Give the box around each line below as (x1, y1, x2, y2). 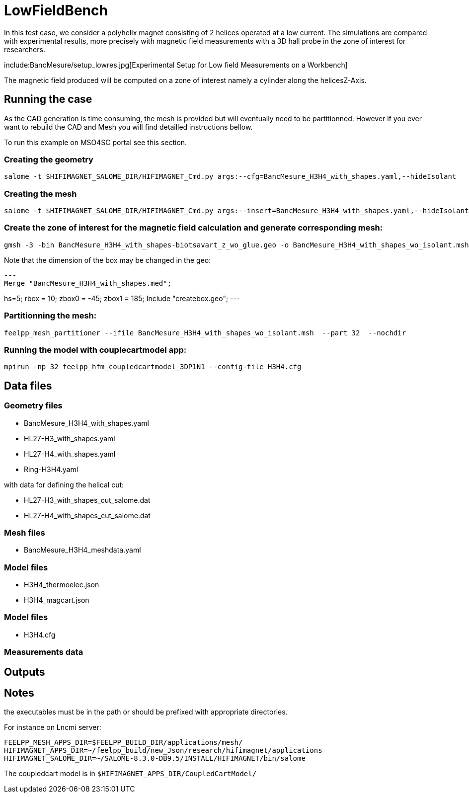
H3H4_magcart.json (24, 596, 89, 605)
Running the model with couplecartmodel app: (4, 344, 187, 355)
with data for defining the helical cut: (4, 480, 124, 489)
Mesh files (4, 527, 45, 538)
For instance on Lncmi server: (4, 723, 101, 732)
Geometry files (4, 400, 63, 411)
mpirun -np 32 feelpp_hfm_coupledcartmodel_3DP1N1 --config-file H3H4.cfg (4, 363, 302, 371)
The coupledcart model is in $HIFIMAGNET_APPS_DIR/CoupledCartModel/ (4, 769, 257, 778)
